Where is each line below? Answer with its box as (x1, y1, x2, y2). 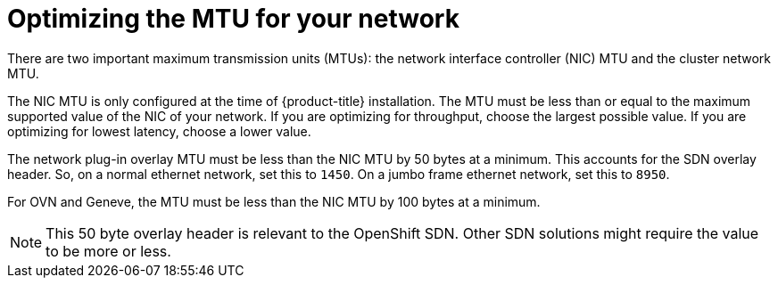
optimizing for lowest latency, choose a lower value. (7, 123, 311, 139)
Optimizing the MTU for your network (7, 4, 459, 34)
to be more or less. (46, 241, 171, 260)
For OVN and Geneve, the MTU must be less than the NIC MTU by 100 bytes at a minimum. (7, 193, 541, 209)
